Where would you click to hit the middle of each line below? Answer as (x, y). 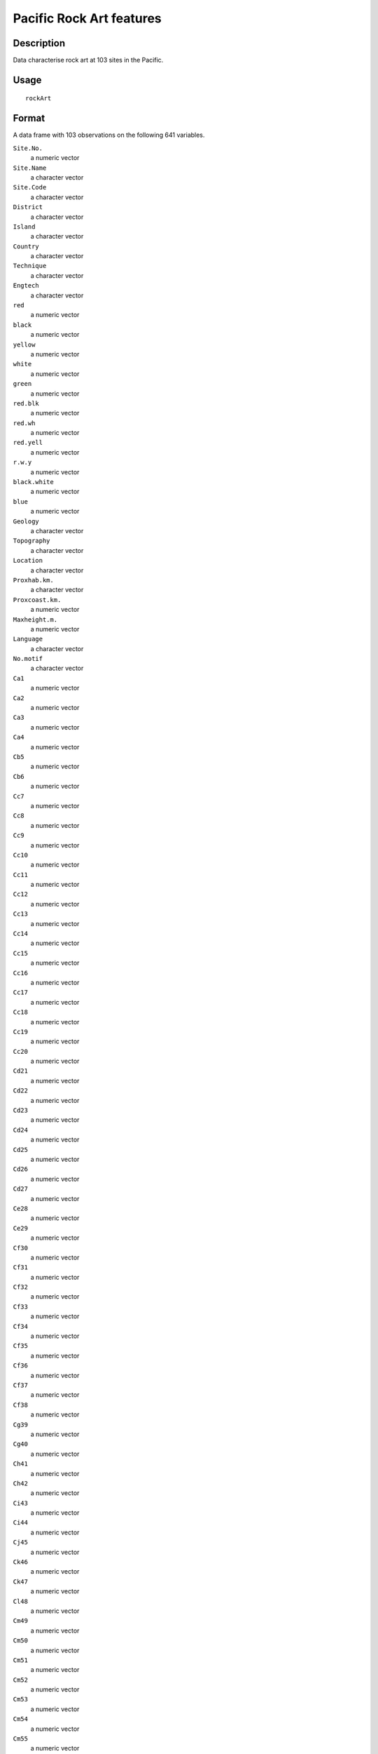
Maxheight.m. (35, 620)
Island (24, 227)
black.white (33, 482)
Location (28, 561)
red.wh (24, 423)
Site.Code (30, 187)
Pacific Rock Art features (87, 18)
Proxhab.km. (33, 580)
